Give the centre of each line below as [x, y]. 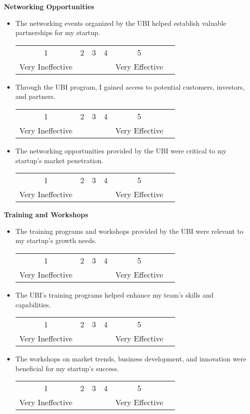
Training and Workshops [46, 215]
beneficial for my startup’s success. [67, 368]
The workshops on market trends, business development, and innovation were [131, 359]
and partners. [35, 96]
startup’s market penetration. [59, 160]
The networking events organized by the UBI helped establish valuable [121, 23]
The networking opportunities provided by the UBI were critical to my [121, 150]
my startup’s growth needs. [56, 240]
